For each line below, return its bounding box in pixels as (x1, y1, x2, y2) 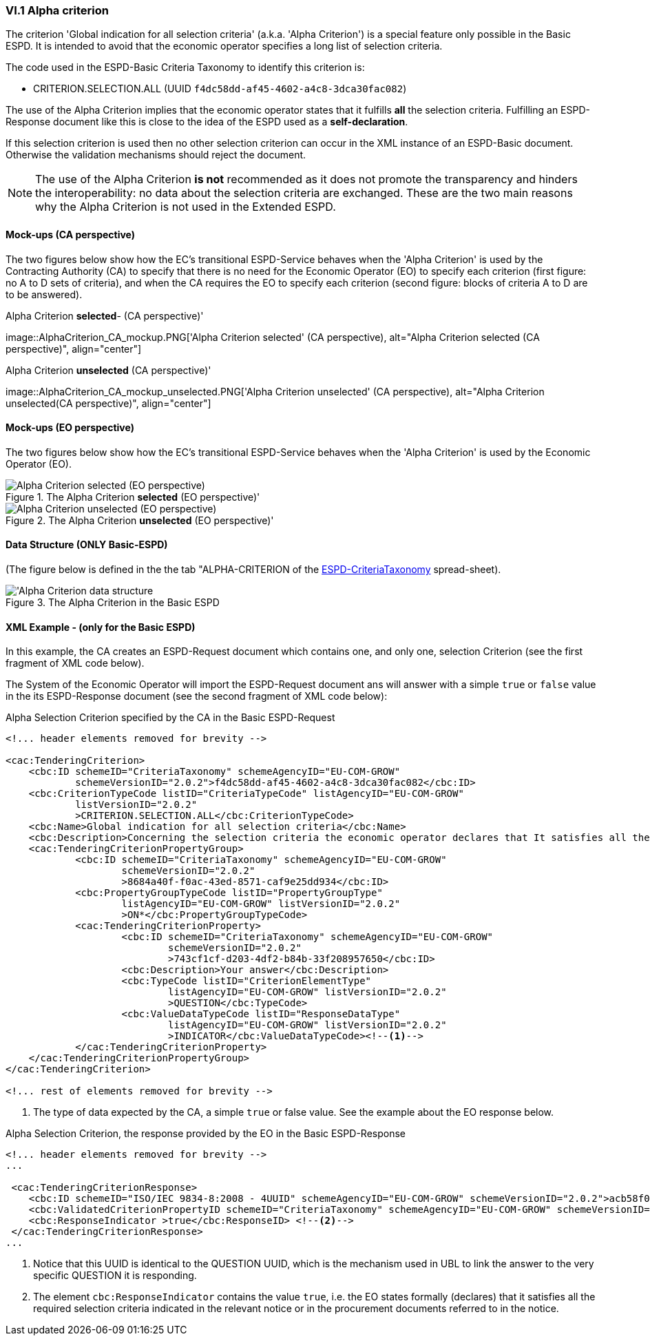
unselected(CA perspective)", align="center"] (6, 397, 211, 409)
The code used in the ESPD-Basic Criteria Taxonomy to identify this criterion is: (6, 61, 365, 74)
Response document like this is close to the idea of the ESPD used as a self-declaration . (6, 116, 408, 128)
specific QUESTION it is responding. (33, 1269, 197, 1282)
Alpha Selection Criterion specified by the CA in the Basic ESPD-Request (6, 711, 335, 724)
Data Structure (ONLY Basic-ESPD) (6, 539, 168, 551)
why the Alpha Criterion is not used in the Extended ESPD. (35, 200, 336, 214)
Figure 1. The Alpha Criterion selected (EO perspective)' (6, 490, 260, 503)
